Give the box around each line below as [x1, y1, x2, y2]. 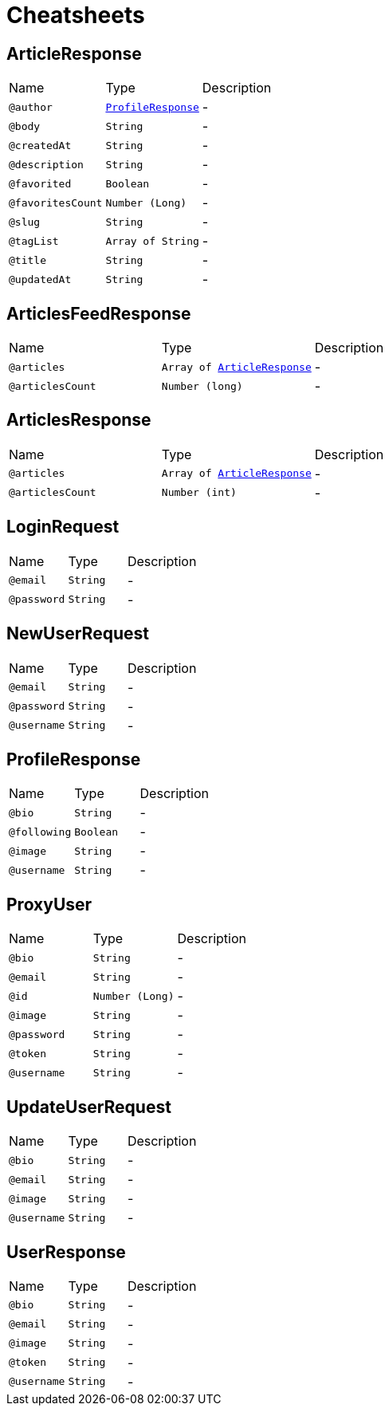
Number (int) [161, 486, 237, 499]
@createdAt [9, 139, 72, 151]
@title [9, 254, 46, 266]
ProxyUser [6, 894, 92, 914]
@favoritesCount [9, 196, 103, 209]
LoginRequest [6, 517, 120, 537]
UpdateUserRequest [6, 1096, 171, 1117]
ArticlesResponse [6, 410, 151, 431]
